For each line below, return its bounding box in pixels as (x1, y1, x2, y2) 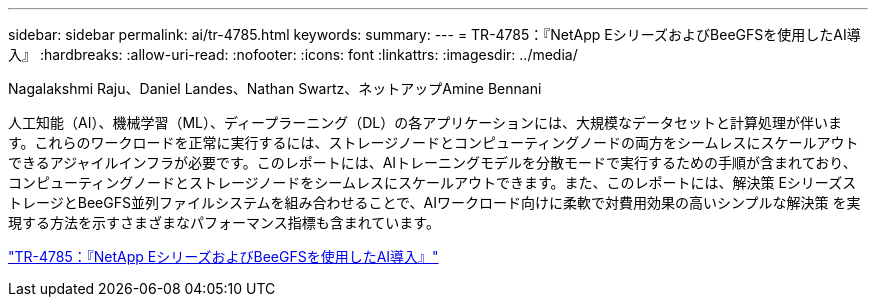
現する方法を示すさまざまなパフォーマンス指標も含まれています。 (8, 214, 440, 231)
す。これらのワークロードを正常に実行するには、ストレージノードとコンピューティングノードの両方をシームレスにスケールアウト (8, 134, 859, 151)
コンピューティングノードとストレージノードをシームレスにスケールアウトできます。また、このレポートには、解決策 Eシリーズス (8, 174, 857, 191)
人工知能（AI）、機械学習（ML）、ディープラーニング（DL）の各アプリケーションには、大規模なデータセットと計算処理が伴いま (8, 114, 842, 131)
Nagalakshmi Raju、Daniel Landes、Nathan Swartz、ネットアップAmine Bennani (8, 80, 542, 97)
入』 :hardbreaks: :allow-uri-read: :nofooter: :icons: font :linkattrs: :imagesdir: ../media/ (8, 46, 578, 63)
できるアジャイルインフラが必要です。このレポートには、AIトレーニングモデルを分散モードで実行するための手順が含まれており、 (8, 154, 857, 171)
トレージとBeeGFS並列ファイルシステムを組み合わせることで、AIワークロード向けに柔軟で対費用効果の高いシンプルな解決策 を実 (8, 194, 861, 211)
